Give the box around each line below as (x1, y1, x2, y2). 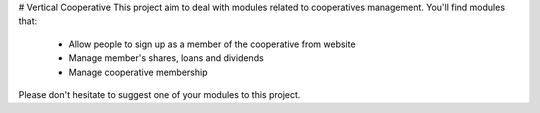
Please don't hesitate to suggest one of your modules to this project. (18, 88, 301, 100)
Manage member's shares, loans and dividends (68, 52, 264, 64)
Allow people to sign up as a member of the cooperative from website (68, 38, 356, 50)
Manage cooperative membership (68, 66, 208, 78)
